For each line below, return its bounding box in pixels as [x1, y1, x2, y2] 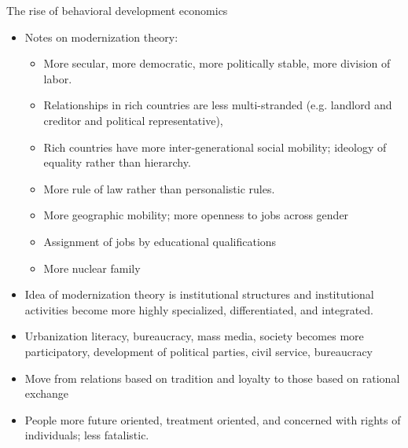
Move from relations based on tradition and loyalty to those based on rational [24, 369, 400, 386]
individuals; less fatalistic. [24, 427, 149, 443]
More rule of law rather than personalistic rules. [43, 180, 275, 196]
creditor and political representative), [43, 112, 223, 128]
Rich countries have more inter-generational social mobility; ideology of [43, 138, 387, 155]
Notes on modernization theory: [24, 28, 178, 45]
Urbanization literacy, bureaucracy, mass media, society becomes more [24, 328, 364, 344]
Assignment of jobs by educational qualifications [43, 233, 277, 249]
